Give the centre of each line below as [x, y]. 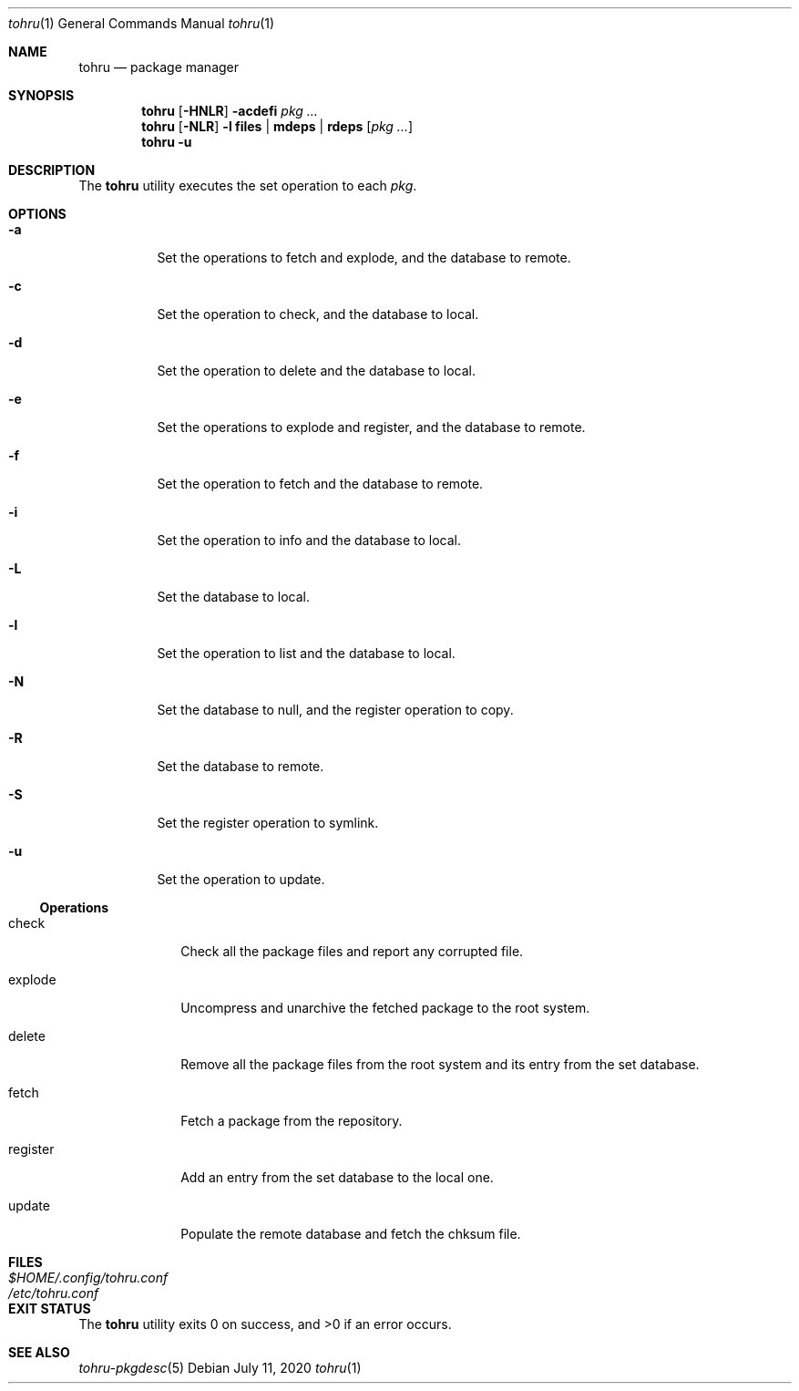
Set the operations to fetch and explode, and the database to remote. [364, 258]
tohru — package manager [159, 67]
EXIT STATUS [50, 1309]
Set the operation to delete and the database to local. [317, 371]
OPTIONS [37, 214]
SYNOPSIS [41, 95]
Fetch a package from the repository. [292, 1121]
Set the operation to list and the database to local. [306, 653]
